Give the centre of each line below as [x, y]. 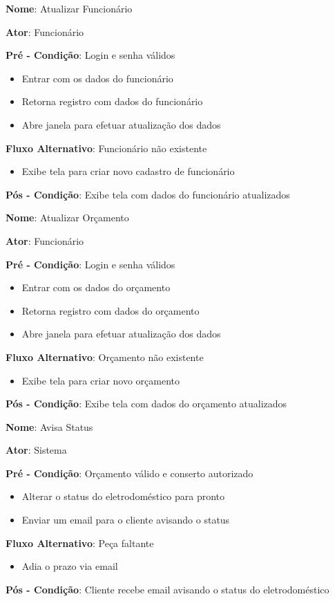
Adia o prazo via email [70, 566]
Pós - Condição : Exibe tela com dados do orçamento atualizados [146, 404]
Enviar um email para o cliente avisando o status [126, 520]
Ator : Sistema [36, 450]
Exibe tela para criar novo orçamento [101, 380]
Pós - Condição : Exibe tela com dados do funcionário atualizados [148, 194]
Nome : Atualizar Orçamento [67, 218]
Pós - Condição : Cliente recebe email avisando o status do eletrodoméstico [167, 589]
